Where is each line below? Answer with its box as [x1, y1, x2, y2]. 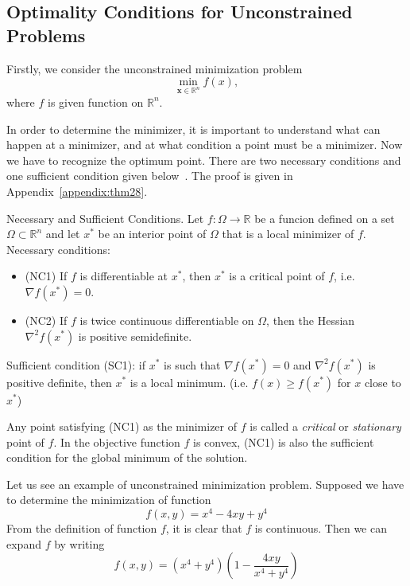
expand [6, 535, 41, 552]
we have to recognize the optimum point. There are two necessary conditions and [6, 151, 401, 168]
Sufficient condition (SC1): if [6, 356, 146, 373]
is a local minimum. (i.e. [130, 373, 249, 390]
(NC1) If [25, 268, 68, 284]
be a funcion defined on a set [254, 209, 395, 226]
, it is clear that [165, 520, 242, 537]
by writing [54, 535, 105, 552]
